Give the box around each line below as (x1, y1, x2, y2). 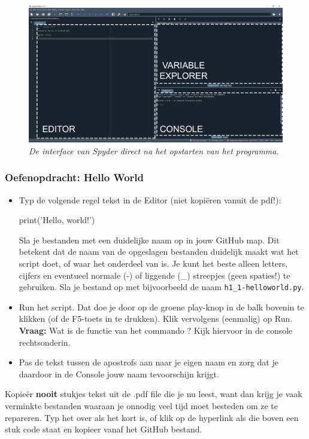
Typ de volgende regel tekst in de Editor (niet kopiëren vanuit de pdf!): (19, 193, 281, 206)
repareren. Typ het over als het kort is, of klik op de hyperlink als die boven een (5, 411, 299, 423)
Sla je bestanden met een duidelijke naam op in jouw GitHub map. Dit (19, 233, 280, 246)
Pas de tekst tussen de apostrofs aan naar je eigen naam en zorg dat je (19, 356, 278, 368)
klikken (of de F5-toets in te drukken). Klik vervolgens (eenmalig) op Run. (19, 312, 293, 325)
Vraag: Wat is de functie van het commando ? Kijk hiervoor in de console (19, 324, 293, 337)
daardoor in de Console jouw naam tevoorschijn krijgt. (19, 367, 219, 380)
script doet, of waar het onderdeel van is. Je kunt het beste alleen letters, (19, 257, 288, 269)
